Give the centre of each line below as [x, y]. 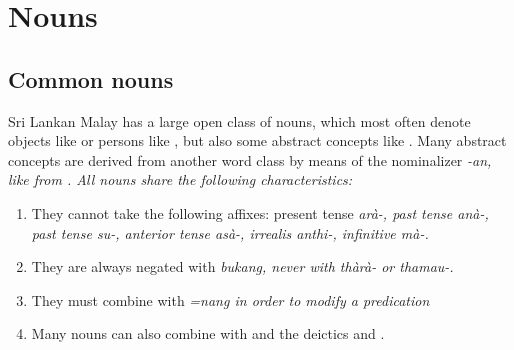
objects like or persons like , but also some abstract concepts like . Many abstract [257, 140]
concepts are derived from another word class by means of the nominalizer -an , [250, 159]
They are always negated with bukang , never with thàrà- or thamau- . [242, 266]
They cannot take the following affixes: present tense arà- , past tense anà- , [260, 212]
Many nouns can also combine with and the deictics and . [208, 333]
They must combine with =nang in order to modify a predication [230, 299]
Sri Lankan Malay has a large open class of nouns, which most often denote [239, 120]
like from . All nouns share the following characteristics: [180, 179]
